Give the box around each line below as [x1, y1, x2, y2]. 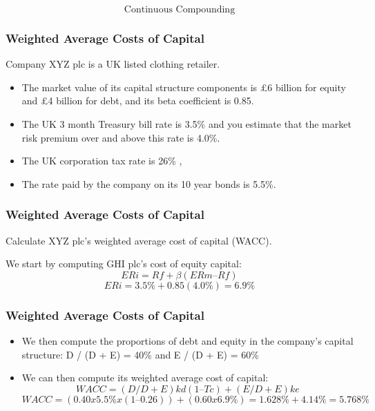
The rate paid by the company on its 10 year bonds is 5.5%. [21, 176, 276, 191]
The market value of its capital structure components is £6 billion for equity [21, 79, 346, 94]
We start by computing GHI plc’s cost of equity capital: [6, 256, 242, 271]
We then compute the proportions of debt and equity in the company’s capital [21, 334, 354, 347]
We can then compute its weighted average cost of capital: [21, 370, 269, 385]
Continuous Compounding [124, 5, 235, 15]
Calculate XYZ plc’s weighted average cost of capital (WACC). [6, 233, 272, 247]
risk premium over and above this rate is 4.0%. [21, 130, 220, 144]
